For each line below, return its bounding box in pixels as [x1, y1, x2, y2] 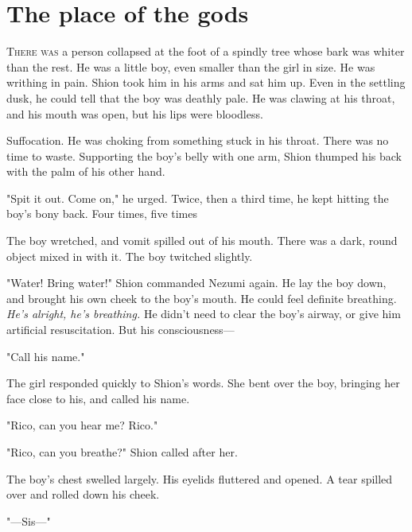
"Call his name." [6, 348, 85, 364]
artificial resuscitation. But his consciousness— [6, 321, 235, 338]
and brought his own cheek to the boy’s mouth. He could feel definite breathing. [6, 289, 397, 306]
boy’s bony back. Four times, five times [6, 205, 198, 222]
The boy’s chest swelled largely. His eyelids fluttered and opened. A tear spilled [6, 470, 393, 487]
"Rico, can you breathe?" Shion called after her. [6, 444, 238, 460]
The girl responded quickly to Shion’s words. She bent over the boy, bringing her [6, 375, 400, 391]
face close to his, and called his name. [6, 390, 190, 406]
